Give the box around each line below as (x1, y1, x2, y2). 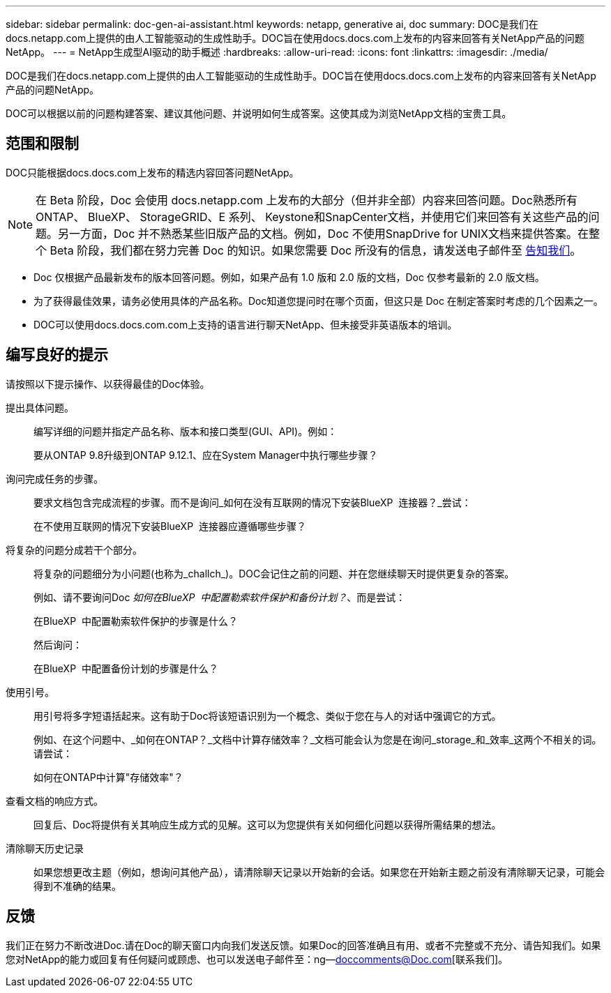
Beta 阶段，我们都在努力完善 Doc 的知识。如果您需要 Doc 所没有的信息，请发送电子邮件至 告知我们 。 (50, 243, 582, 257)
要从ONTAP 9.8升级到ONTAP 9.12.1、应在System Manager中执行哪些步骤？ (33, 448, 378, 461)
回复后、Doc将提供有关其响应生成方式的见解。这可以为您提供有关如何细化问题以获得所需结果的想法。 (33, 818, 501, 831)
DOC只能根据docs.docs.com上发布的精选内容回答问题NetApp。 (6, 166, 299, 179)
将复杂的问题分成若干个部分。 (6, 543, 142, 556)
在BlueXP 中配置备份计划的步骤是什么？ (33, 662, 218, 674)
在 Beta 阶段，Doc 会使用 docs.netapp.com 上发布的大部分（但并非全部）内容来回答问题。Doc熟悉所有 (36, 192, 578, 207)
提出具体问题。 (6, 401, 74, 414)
